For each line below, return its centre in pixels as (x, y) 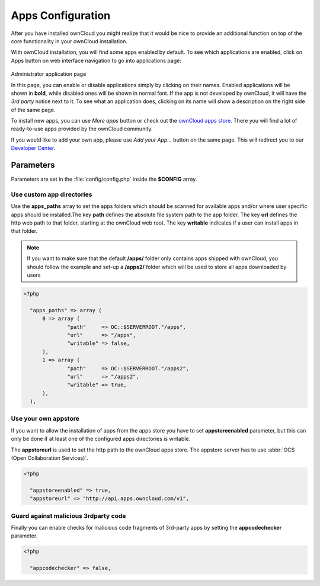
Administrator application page (49, 74)
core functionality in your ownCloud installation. (69, 41)
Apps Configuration (61, 15)
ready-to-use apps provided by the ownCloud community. (82, 129)
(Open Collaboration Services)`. (49, 458)
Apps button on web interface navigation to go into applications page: (96, 60)
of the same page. (33, 110)
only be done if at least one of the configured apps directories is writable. (101, 439)
